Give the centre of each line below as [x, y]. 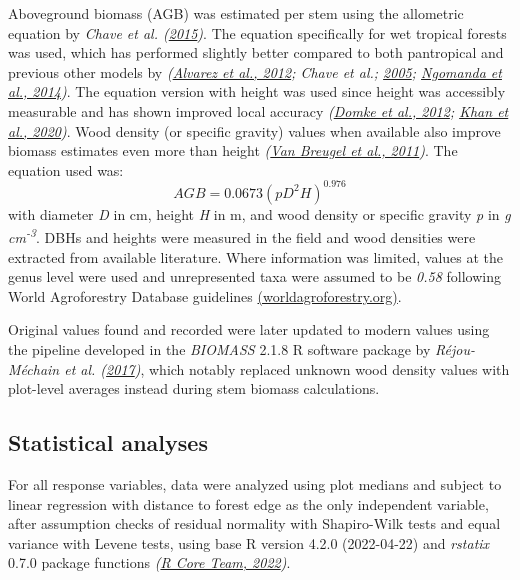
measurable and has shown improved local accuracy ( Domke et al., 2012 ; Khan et [258, 110]
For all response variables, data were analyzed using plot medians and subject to [255, 484]
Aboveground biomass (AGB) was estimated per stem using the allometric [236, 13]
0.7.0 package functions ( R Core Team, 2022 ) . [149, 562]
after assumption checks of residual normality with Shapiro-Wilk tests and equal [254, 523]
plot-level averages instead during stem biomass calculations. [194, 388]
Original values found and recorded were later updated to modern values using [249, 329]
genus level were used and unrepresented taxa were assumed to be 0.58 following [254, 276]
